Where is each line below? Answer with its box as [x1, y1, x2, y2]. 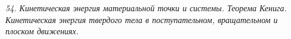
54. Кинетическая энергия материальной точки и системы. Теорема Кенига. [5, 2, 287, 14]
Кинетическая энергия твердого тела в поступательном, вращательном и [5, 13, 278, 25]
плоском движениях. [5, 25, 79, 37]
